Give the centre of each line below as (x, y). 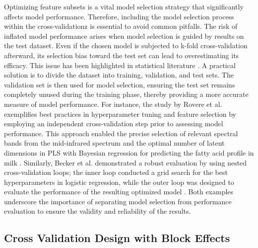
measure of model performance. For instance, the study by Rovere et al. (113, 104)
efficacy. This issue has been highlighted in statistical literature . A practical (120, 65)
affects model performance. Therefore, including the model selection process (119, 16)
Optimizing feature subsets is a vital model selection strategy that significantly (124, 6)
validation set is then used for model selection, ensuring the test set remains (120, 84)
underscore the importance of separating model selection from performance (118, 201)
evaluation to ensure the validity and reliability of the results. (97, 211)
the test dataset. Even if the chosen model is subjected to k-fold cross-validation (126, 45)
